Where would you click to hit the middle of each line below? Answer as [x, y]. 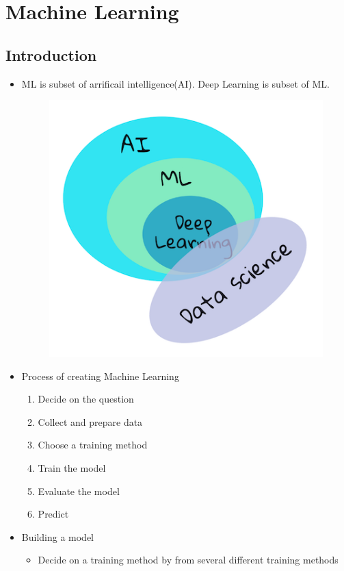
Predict [53, 514]
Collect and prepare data [90, 421]
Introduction [51, 54]
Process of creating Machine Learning [100, 376]
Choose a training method [93, 445]
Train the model [72, 468]
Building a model [58, 536]
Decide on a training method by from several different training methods [188, 560]
